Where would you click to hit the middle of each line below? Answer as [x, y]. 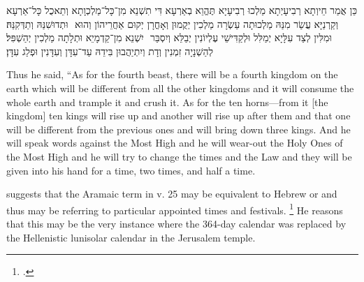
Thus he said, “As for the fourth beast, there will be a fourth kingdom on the [172, 74]
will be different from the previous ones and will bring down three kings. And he [179, 129]
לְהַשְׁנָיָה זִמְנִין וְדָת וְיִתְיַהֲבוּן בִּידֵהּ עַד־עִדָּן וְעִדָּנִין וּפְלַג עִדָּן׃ [110, 51]
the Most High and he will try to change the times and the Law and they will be [179, 156]
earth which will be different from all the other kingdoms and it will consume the [180, 88]
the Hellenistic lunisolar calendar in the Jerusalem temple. [131, 237]
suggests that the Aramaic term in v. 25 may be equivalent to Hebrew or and [172, 194]
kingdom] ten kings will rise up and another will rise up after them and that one [179, 116]
